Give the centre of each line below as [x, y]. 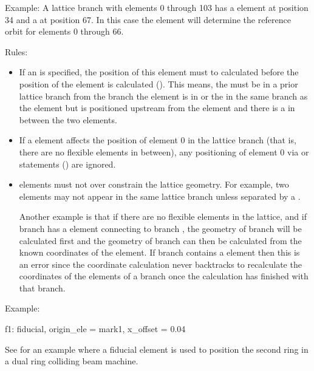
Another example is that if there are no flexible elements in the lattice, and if [163, 216]
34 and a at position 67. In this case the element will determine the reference [148, 19]
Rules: [16, 51]
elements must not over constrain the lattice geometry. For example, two [154, 184]
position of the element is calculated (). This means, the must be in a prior [159, 83]
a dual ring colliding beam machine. [72, 361]
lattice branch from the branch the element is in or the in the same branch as [163, 96]
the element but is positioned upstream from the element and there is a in [157, 108]
